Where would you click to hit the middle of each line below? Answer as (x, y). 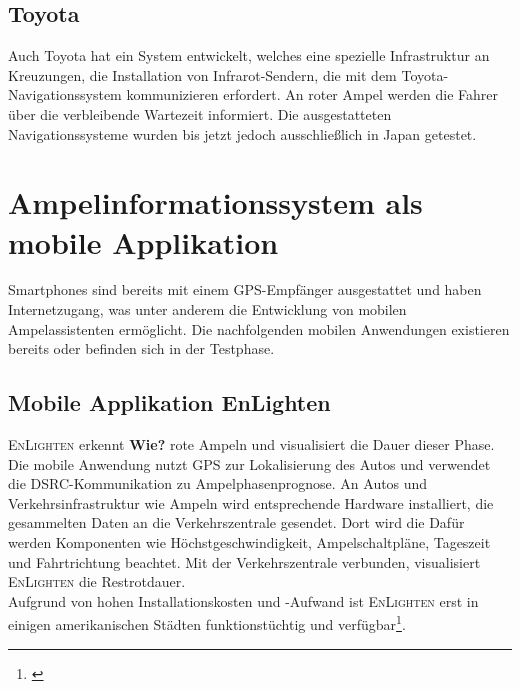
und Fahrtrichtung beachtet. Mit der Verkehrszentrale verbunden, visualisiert (244, 561)
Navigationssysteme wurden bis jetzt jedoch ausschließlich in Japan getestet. (242, 133)
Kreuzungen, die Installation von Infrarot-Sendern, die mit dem (202, 74)
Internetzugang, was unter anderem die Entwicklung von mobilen (207, 309)
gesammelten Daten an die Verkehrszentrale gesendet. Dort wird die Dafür (236, 522)
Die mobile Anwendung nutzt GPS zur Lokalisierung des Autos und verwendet (249, 463)
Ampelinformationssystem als (215, 202)
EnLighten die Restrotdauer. (97, 581)
